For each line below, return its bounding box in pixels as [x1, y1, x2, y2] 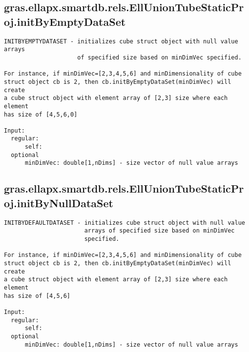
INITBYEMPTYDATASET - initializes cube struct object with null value [4, 38, 238, 45]
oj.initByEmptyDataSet [4, 14, 126, 29]
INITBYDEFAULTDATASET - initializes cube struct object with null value [4, 219, 245, 226]
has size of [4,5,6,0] [4, 111, 78, 118]
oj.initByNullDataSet [4, 195, 113, 210]
